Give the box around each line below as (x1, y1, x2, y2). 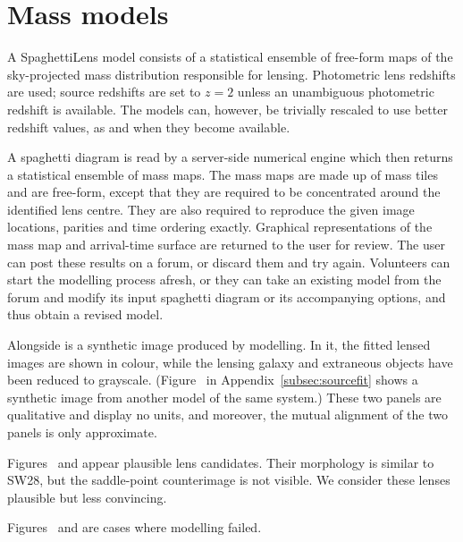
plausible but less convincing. (7, 487, 167, 506)
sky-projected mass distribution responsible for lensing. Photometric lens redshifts (7, 64, 456, 83)
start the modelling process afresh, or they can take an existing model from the (7, 270, 442, 289)
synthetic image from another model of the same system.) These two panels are (7, 387, 442, 406)
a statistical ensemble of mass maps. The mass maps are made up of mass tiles (7, 165, 438, 183)
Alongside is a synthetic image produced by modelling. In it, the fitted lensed (7, 335, 431, 354)
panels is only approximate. (7, 423, 157, 441)
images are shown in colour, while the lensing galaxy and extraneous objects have (7, 352, 453, 371)
